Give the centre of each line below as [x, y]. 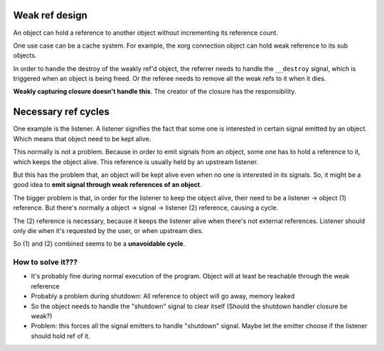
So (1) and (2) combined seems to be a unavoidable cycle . [99, 244]
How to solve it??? [46, 262]
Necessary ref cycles [62, 112]
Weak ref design [50, 15]
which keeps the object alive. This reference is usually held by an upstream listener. [136, 162]
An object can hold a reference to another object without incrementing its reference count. [146, 33]
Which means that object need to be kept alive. [82, 139]
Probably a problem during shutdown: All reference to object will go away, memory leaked [163, 296]
